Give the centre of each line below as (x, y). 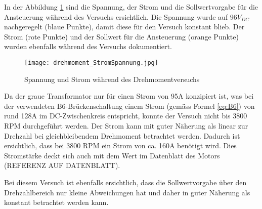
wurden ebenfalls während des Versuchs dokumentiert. (88, 46)
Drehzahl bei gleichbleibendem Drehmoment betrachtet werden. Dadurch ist (122, 135)
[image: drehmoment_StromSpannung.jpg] (91, 62)
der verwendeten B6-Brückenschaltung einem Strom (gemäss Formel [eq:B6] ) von (129, 106)
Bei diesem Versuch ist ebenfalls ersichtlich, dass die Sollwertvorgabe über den (125, 182)
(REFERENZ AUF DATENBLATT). (62, 165)
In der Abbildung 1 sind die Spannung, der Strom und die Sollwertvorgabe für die (131, 7)
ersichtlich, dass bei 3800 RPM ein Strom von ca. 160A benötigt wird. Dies (120, 145)
